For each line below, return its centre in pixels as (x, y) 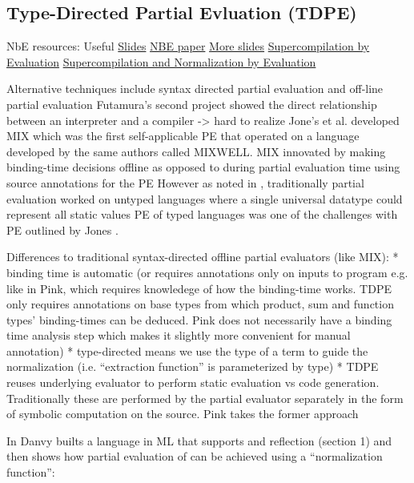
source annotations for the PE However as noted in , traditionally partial (185, 182)
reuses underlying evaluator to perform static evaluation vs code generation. (193, 382)
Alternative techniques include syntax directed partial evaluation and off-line (195, 89)
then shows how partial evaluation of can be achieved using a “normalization (195, 456)
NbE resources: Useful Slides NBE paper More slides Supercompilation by (188, 46)
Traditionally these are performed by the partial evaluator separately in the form (205, 398)
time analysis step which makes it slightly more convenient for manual (179, 335)
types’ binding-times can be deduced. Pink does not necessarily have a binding (199, 319)
